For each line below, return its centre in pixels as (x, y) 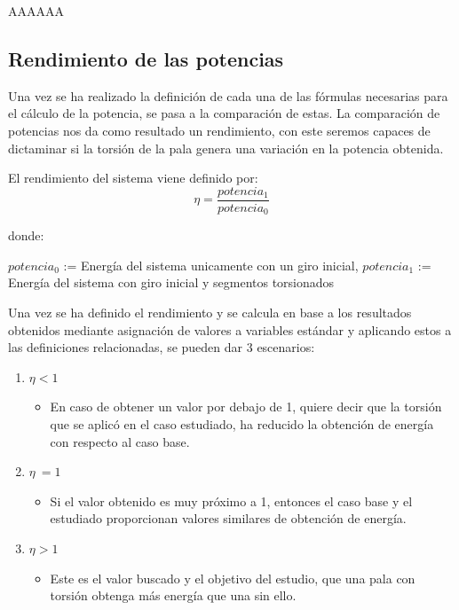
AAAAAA (36, 11)
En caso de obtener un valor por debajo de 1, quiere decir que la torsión (246, 407)
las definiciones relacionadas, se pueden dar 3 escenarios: (162, 347)
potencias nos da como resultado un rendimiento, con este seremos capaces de (219, 130)
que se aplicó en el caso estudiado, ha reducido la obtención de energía (242, 424)
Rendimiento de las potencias (146, 58)
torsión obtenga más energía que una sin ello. (173, 595)
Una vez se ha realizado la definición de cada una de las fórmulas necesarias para (228, 95)
